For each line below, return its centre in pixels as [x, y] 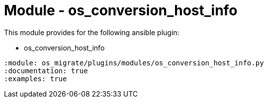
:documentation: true [46, 71]
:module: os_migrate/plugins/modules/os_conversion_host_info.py [134, 63]
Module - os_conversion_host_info [121, 10]
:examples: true [36, 78]
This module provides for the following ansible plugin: [92, 32]
